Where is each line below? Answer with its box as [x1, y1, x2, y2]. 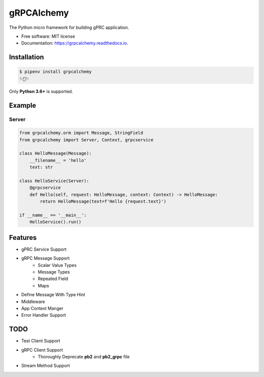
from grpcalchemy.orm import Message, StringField [19, 130, 144, 136]
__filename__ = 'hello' [29, 157, 87, 163]
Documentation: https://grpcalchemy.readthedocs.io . [21, 40, 129, 46]
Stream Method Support [21, 363, 70, 369]
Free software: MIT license [21, 33, 75, 39]
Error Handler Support [21, 312, 66, 318]
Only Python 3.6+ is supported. [9, 88, 73, 94]
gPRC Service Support [21, 246, 67, 252]
